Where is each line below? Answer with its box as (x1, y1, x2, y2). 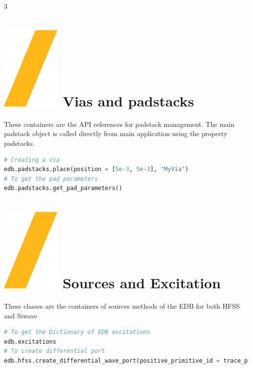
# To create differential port (4, 348, 105, 355)
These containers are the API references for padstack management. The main (4, 119, 235, 129)
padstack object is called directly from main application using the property (4, 128, 227, 139)
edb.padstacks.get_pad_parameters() (4, 185, 123, 192)
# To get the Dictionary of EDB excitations (4, 329, 150, 336)
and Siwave (4, 310, 37, 320)
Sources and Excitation (62, 273, 221, 293)
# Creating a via (4, 156, 60, 163)
